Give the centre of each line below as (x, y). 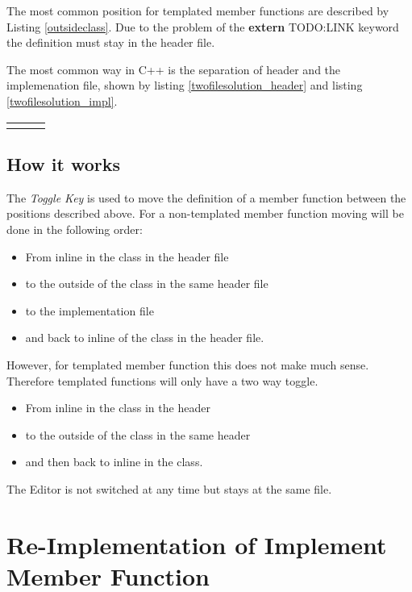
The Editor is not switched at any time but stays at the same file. (169, 488)
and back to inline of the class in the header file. (145, 338)
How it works (64, 163)
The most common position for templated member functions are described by (198, 10)
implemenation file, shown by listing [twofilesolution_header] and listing (185, 85)
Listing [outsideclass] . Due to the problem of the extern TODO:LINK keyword (203, 26)
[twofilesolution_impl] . (62, 100)
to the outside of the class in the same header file (147, 283)
